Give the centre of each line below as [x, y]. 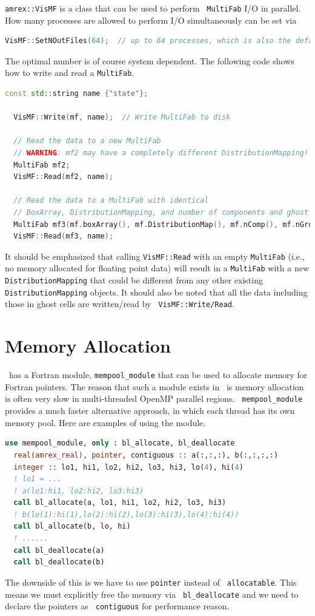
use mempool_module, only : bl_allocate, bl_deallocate [120, 443]
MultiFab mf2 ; [42, 165]
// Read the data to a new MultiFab [87, 141]
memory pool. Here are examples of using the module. [105, 422]
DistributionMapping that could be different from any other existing [134, 280]
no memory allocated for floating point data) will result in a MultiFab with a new [157, 268]
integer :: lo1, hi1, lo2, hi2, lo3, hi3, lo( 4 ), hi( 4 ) [128, 467]
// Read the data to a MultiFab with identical [111, 201]
